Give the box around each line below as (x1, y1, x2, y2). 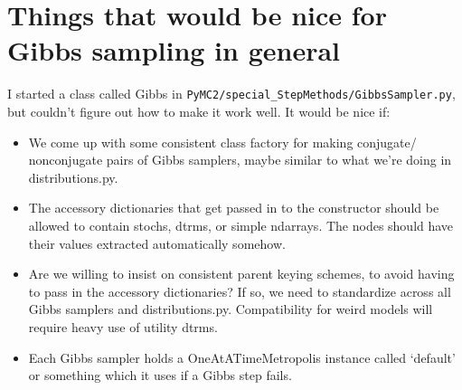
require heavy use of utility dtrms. (28, 317, 218, 336)
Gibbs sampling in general (7, 32, 341, 69)
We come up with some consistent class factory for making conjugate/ (28, 132, 417, 151)
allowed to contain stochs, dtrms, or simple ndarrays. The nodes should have (28, 215, 454, 234)
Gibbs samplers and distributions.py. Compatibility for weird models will (28, 300, 433, 319)
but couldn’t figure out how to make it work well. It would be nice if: (7, 101, 391, 120)
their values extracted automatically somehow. (28, 233, 286, 252)
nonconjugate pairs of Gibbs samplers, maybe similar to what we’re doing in (28, 150, 452, 169)
